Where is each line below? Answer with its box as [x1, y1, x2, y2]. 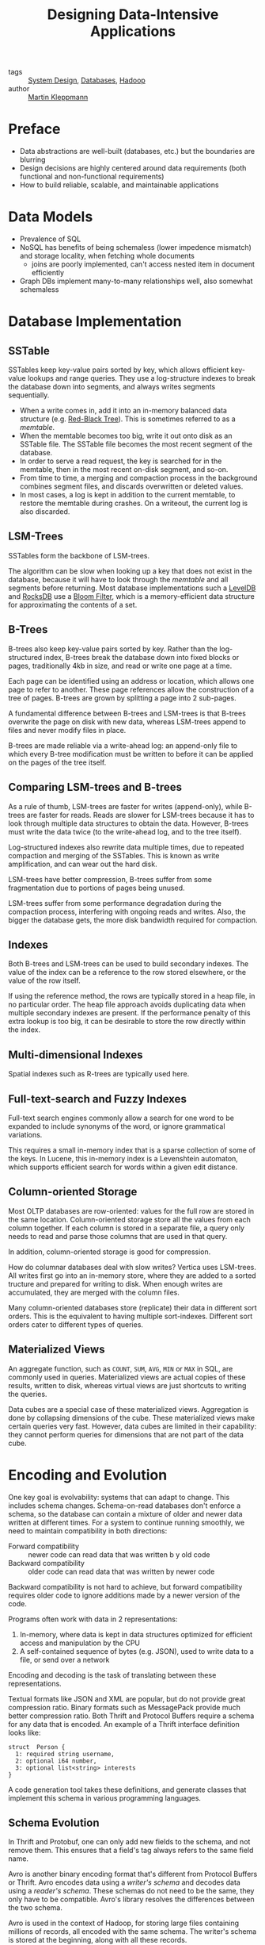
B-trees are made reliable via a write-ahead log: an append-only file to [8, 740, 238, 750]
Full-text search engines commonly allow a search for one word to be [8, 1113, 235, 1122]
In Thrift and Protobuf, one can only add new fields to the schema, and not [8, 1837, 251, 1847]
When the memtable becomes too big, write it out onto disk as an [19, 431, 233, 441]
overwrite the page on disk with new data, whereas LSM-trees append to [8, 716, 247, 727]
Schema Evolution [8, 1816, 100, 1829]
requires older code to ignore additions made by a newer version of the [8, 1590, 240, 1600]
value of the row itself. [8, 976, 81, 985]
